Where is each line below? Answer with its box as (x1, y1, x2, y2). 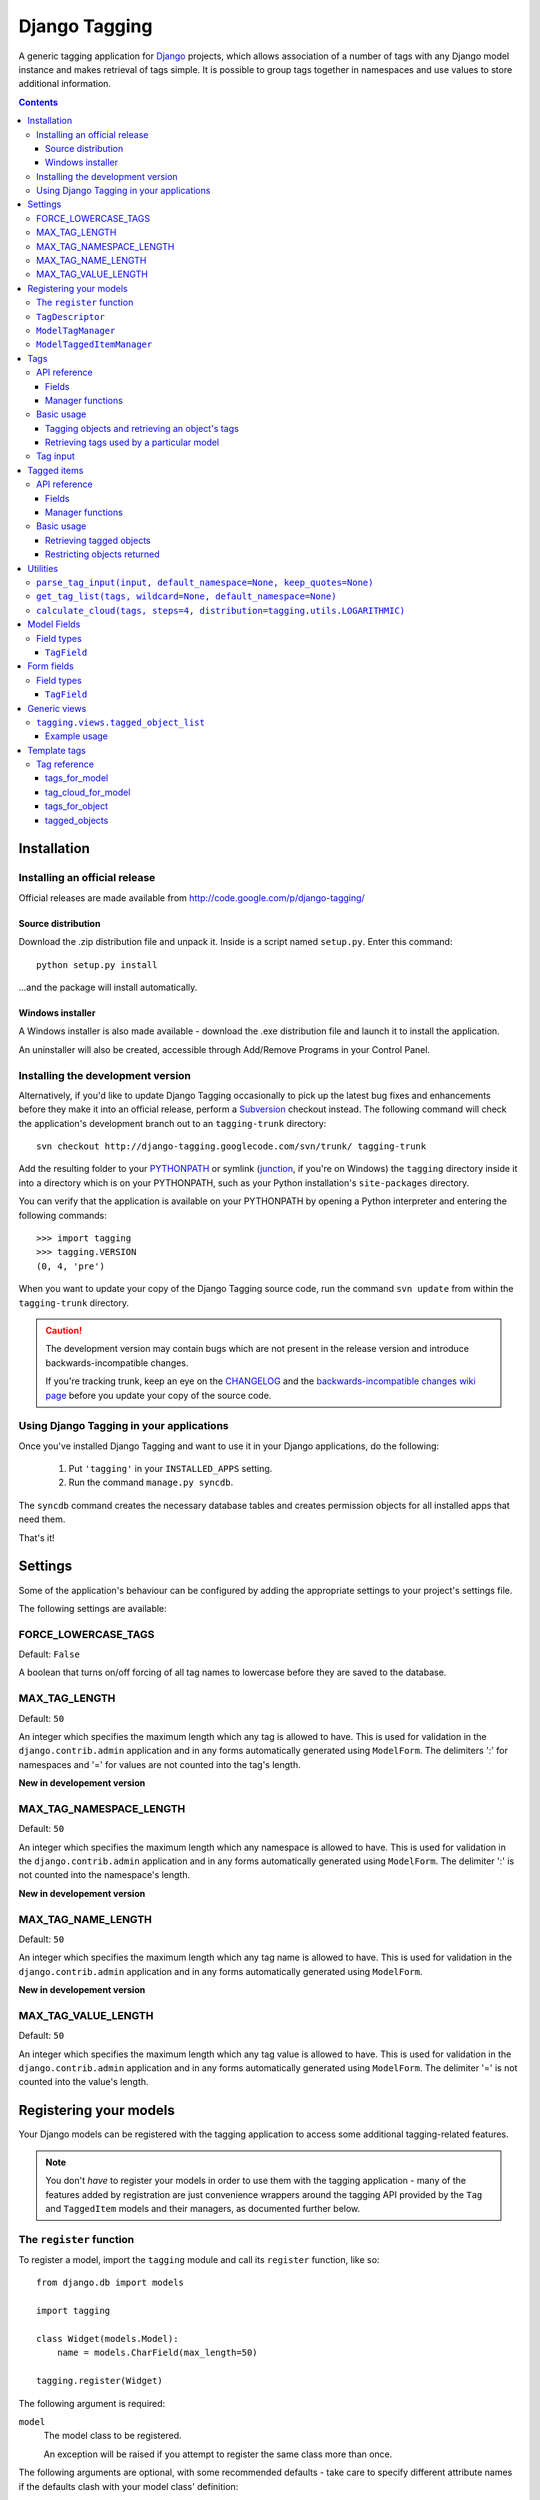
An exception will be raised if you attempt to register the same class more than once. (43, 2448, 393, 2460)
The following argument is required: (18, 2397, 166, 2409)
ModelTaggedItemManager (36, 339, 153, 350)
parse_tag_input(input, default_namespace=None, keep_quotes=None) (36, 577, 374, 588)
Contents (18, 96, 59, 108)
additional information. (18, 78, 112, 90)
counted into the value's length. (18, 2076, 149, 2088)
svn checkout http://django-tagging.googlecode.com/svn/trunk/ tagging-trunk (36, 1141, 427, 1152)
